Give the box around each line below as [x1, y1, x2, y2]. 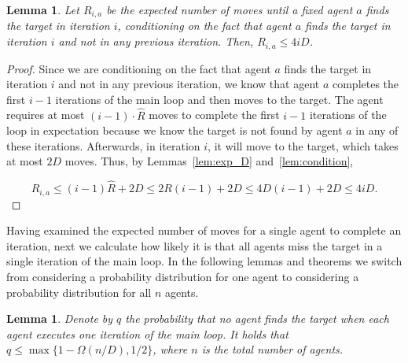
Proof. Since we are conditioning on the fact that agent [6, 60, 271, 76]
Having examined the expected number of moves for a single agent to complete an [6, 222, 402, 239]
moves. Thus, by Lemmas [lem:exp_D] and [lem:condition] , [64, 153, 354, 169]
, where [153, 341, 188, 357]
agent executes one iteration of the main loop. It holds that [6, 325, 289, 342]
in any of [355, 122, 399, 139]
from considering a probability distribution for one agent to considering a [6, 268, 359, 284]
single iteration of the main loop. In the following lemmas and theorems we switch [6, 253, 402, 269]
